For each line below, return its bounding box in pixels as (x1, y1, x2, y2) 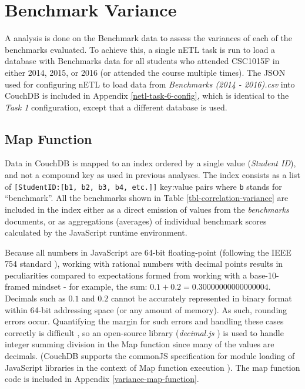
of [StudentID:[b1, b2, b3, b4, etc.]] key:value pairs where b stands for (5, 180, 282, 192)
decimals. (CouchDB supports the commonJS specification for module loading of (5, 350, 295, 362)
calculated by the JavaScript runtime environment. (5, 226, 187, 239)
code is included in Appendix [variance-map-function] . (5, 373, 199, 385)
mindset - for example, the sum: (32, 280, 148, 293)
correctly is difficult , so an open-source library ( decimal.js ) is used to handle (5, 326, 284, 338)
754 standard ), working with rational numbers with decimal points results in (5, 257, 283, 270)
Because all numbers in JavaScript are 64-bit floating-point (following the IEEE (5, 246, 291, 258)
